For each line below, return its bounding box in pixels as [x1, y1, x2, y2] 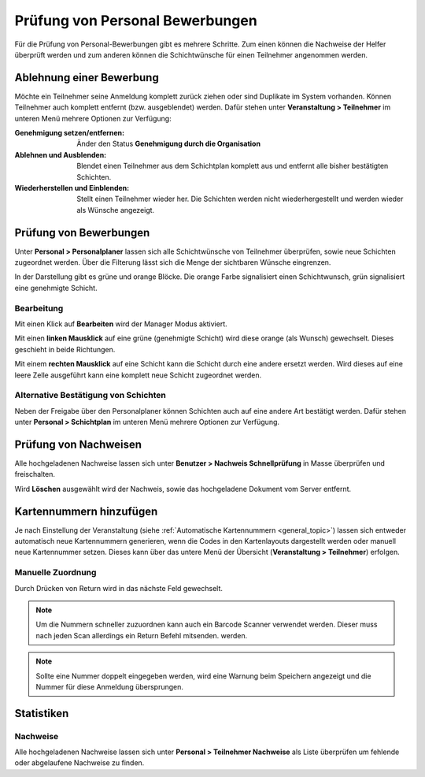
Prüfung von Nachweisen [14, 437, 142, 451]
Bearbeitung [14, 303, 64, 314]
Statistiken [14, 706, 69, 720]
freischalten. [14, 470, 55, 479]
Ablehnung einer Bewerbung [14, 71, 159, 84]
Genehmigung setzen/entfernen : [14, 128, 125, 138]
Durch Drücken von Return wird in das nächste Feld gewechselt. [14, 583, 224, 593]
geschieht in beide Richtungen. [14, 344, 116, 354]
